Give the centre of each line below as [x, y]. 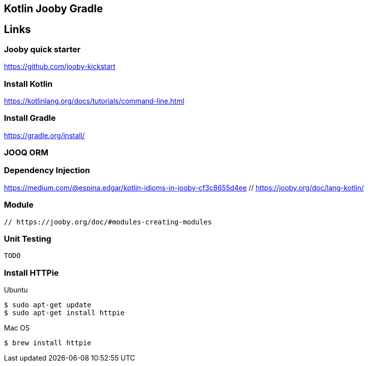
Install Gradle [30, 118]
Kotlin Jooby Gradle [54, 9]
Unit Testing [28, 238]
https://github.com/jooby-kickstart [60, 67]
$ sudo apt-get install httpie [64, 313]
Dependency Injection [47, 170]
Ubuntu [16, 290]
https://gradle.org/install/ [44, 135]
